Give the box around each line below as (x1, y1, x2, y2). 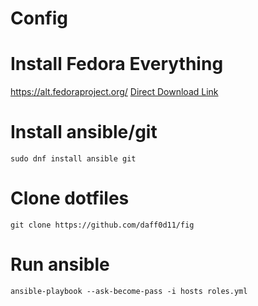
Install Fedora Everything (10, 53, 224, 76)
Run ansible (10, 253, 110, 276)
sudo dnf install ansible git (10, 154, 137, 164)
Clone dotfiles (10, 187, 130, 210)
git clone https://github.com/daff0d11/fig (10, 220, 195, 230)
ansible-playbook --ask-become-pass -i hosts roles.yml (10, 286, 248, 296)
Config (10, 7, 68, 30)
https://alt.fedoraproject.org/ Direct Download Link (10, 86, 219, 98)
